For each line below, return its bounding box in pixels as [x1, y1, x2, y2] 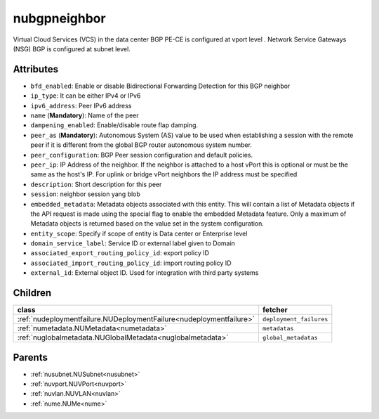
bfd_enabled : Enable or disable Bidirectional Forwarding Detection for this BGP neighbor [30, 82, 291, 90]
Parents [13, 352, 48, 363]
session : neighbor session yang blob [30, 190, 140, 198]
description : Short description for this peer [30, 180, 162, 188]
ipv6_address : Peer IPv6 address [30, 101, 132, 110]
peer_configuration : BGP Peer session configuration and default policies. [30, 150, 253, 159]
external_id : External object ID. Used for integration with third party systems [30, 269, 259, 277]
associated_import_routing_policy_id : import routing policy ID [30, 259, 232, 267]
